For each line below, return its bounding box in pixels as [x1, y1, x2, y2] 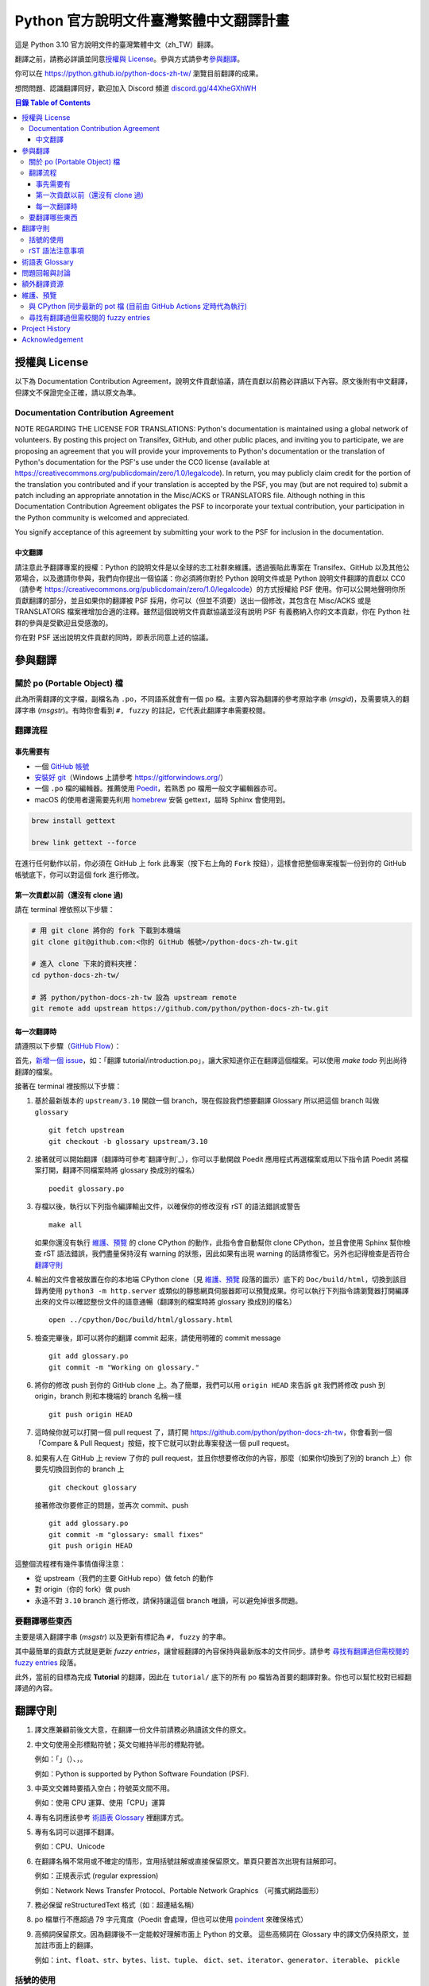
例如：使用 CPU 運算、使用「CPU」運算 [34, 1798, 166, 1807]
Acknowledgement [21, 334, 83, 345]
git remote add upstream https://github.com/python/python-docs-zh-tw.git [31, 1003, 330, 1013]
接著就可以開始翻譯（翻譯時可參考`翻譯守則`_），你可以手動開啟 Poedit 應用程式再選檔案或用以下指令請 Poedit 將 [34, 1154, 402, 1164]
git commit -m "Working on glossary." [48, 1362, 200, 1372]
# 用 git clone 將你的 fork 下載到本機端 [31, 926, 181, 935]
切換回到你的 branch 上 [48, 1464, 125, 1474]
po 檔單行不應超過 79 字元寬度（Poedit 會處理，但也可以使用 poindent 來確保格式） [34, 1915, 308, 1924]
